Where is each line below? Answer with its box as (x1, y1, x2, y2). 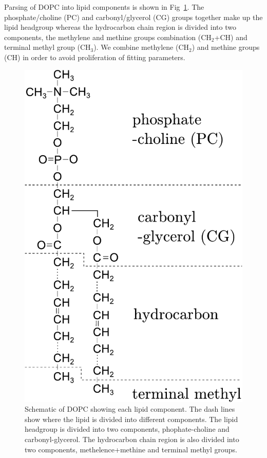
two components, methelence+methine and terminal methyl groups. (25, 444, 237, 454)
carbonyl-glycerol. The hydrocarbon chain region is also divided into (25, 434, 239, 445)
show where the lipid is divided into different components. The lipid (25, 413, 238, 424)
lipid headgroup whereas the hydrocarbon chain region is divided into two (4, 22, 236, 32)
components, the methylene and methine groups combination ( (4, 31, 201, 42)
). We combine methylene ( (93, 42, 179, 52)
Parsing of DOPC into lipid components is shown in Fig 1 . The (4, 2, 204, 12)
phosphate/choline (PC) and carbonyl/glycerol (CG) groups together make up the (4, 11, 263, 22)
